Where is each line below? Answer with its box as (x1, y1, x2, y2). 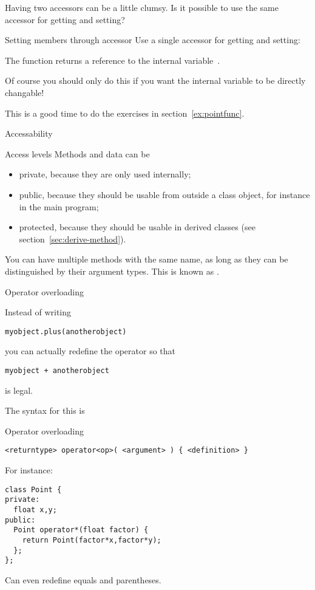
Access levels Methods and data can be (5, 147, 150, 160)
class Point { (5, 485, 62, 494)
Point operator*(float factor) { (13, 526, 149, 535)
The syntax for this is (5, 404, 85, 417)
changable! (5, 86, 44, 98)
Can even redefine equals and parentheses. (5, 573, 161, 586)
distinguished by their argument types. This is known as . (5, 264, 219, 277)
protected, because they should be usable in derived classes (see (19, 221, 256, 233)
